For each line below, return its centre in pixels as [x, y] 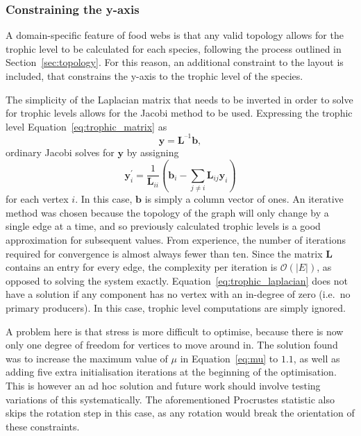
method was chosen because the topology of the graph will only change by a [167, 212]
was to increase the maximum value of [87, 358]
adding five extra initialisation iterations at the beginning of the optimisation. [171, 372]
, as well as [317, 358]
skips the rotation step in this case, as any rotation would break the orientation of [180, 413]
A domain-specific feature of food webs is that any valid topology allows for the [175, 35]
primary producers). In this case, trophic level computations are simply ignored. [176, 307]
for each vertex [37, 199]
